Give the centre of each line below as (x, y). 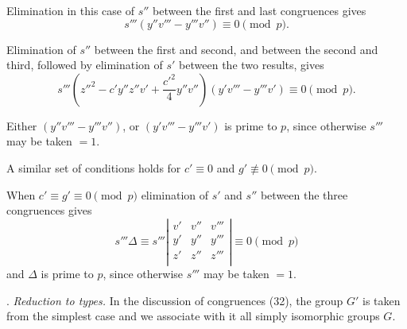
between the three (304, 194)
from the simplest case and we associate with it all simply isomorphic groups (193, 316)
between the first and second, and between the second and (236, 49)
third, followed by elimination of (85, 65)
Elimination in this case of (70, 10)
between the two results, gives (252, 65)
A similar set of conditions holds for (94, 167)
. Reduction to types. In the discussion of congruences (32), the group (175, 300)
